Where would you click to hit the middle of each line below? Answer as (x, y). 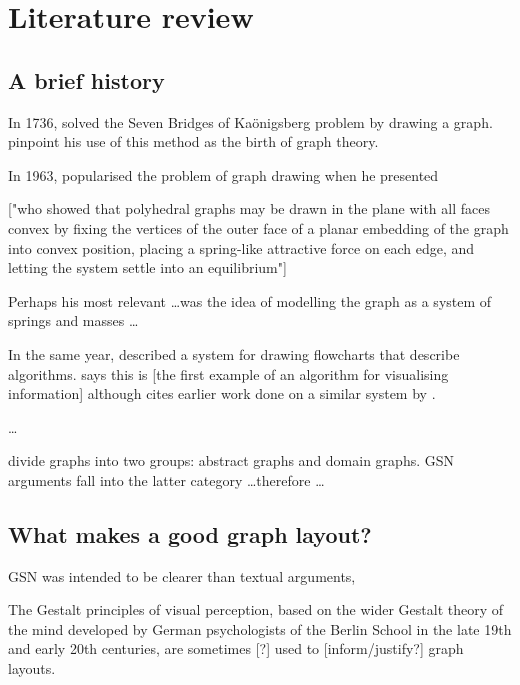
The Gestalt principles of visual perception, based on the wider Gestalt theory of (256, 609)
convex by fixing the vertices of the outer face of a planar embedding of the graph (258, 227)
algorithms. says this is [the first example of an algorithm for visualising (228, 373)
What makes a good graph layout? (190, 533)
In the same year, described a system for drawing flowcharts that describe (234, 353)
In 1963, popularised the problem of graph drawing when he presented (223, 174)
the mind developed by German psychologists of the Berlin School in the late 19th (260, 628)
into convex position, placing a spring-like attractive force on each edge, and (241, 247)
